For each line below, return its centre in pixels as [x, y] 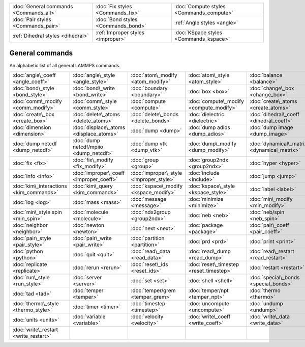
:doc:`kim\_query [93, 186]
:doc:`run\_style [31, 277]
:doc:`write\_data [269, 316]
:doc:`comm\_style [95, 101]
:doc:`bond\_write [94, 88]
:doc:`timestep [148, 303]
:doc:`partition [148, 238]
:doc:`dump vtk [149, 144]
